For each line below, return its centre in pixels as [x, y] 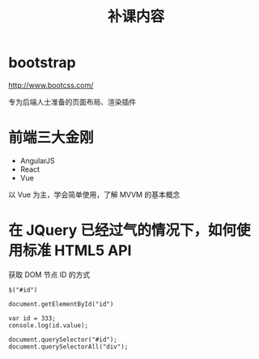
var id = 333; [32, 318]
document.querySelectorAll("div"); [68, 346]
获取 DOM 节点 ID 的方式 [49, 274]
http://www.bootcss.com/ [51, 85]
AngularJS [37, 160]
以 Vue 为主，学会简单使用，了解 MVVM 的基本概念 [94, 194]
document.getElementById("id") [61, 304]
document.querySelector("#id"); [63, 340]
